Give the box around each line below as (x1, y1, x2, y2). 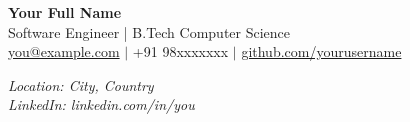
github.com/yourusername (241, 41, 402, 62)
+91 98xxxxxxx (132, 41, 229, 62)
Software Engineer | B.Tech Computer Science (8, 21, 291, 42)
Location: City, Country (8, 74, 154, 95)
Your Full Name (8, 2, 122, 22)
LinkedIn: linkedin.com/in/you (8, 94, 195, 115)
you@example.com (8, 41, 120, 62)
